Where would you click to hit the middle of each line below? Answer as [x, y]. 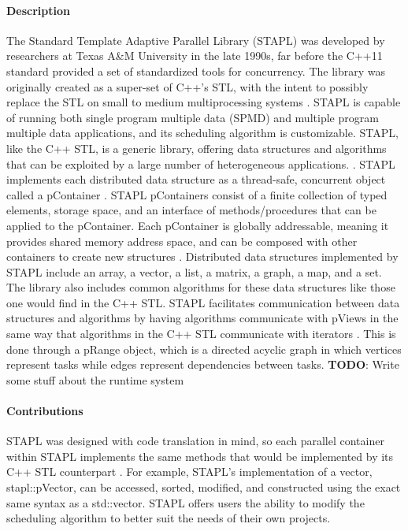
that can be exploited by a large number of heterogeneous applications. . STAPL [201, 163]
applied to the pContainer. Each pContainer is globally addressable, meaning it [198, 225]
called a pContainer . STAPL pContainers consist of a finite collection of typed [197, 194]
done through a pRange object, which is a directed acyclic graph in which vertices [204, 349]
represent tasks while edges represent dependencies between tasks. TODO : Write [203, 364]
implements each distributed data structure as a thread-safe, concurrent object [196, 179]
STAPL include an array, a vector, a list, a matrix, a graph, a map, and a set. [194, 271]
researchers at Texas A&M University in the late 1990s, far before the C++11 [195, 56]
